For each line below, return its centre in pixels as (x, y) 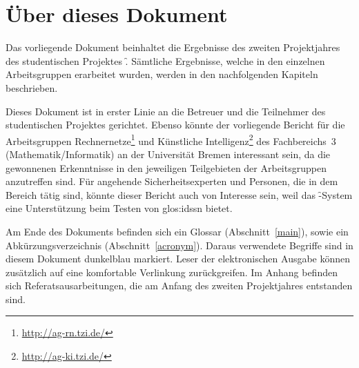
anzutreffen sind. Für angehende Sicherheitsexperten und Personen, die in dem (172, 181)
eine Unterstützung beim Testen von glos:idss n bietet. (119, 208)
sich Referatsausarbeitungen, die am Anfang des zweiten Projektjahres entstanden (179, 285)
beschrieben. (32, 87)
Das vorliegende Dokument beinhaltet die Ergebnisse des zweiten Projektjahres (173, 47)
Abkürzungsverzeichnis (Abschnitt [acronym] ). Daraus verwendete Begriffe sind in (179, 245)
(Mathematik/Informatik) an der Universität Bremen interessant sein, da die (168, 154)
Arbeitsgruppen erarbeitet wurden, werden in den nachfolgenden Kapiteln (162, 74)
